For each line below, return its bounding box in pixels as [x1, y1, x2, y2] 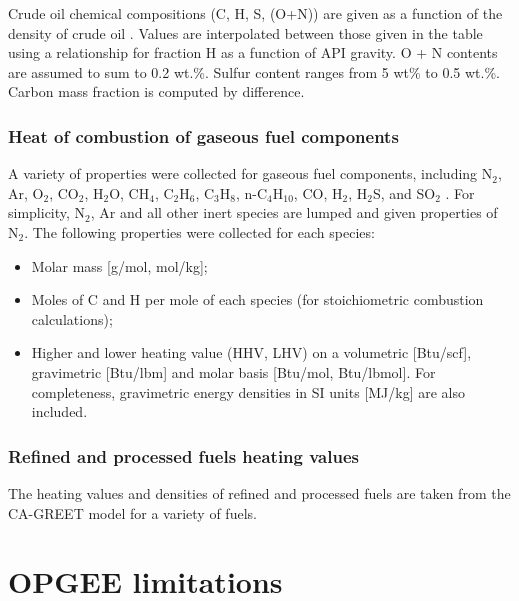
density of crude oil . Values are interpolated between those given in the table [8, 22, 483, 43]
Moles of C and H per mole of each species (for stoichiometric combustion [31, 289, 484, 310]
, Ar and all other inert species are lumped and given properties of [90, 202, 498, 223]
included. [31, 401, 88, 422]
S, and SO [372, 182, 436, 203]
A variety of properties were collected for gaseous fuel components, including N [8, 163, 493, 184]
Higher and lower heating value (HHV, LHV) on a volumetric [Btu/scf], [31, 342, 472, 363]
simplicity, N [8, 202, 86, 223]
